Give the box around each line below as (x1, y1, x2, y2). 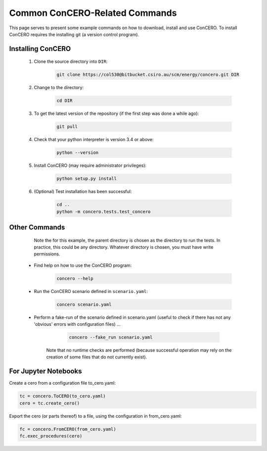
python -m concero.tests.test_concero (56, 208, 151, 214)
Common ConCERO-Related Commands (9, 7, 177, 18)
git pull (56, 124, 78, 130)
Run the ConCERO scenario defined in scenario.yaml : (34, 288, 148, 294)
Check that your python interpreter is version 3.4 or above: (34, 137, 154, 143)
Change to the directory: (34, 85, 84, 91)
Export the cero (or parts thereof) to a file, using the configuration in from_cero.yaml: (9, 413, 182, 419)
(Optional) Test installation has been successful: (34, 189, 132, 195)
